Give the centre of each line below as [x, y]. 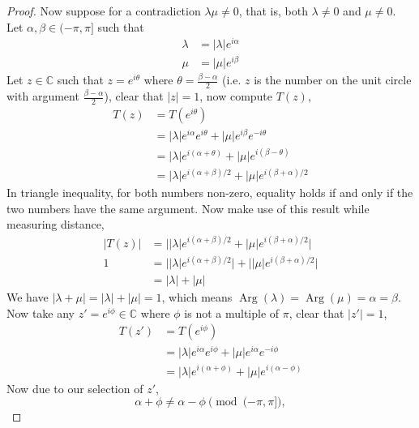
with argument [43, 96]
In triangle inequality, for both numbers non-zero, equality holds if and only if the [210, 193]
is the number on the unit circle [333, 80]
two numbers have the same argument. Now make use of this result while [188, 208]
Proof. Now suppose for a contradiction [104, 11]
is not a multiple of [232, 312]
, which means [197, 297]
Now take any [41, 312]
